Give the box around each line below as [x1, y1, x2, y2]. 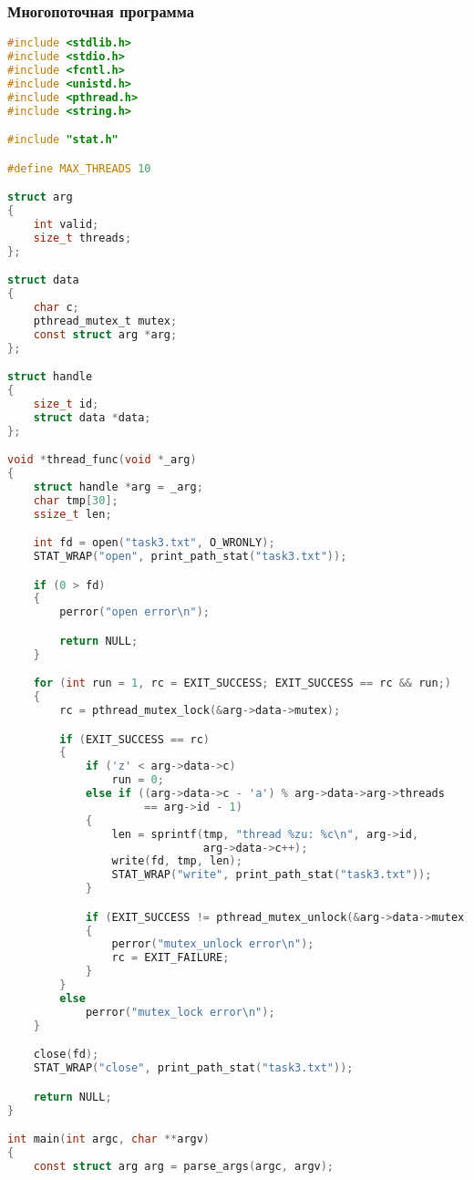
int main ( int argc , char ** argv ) [7, 1133, 211, 1146]
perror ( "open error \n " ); [59, 606, 210, 619]
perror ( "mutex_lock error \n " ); [85, 1005, 275, 1019]
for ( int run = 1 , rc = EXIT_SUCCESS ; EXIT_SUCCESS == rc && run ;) [33, 677, 451, 690]
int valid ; [33, 217, 99, 231]
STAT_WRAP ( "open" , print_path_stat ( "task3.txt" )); [33, 550, 347, 564]
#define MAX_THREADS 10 [7, 161, 151, 175]
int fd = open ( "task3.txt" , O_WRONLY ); [33, 536, 275, 550]
